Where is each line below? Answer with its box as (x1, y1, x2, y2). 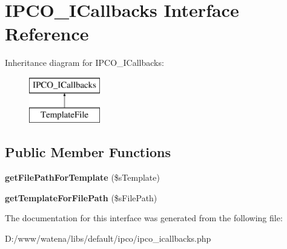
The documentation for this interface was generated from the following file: (5, 212, 283, 224)
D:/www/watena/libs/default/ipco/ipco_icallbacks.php (5, 232, 211, 245)
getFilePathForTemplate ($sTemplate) (5, 171, 160, 184)
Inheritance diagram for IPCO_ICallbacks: (5, 56, 164, 69)
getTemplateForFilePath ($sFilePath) (5, 191, 157, 204)
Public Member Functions (5, 143, 171, 161)
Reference (5, 21, 89, 46)
